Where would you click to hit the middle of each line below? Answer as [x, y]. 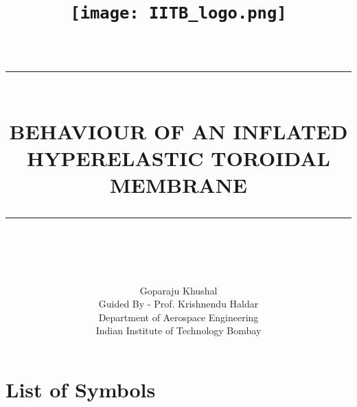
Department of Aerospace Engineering [178, 317]
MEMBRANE [178, 185]
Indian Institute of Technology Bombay [178, 330]
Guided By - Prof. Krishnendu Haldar [178, 304]
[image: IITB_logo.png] [178, 13]
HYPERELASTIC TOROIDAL [178, 158]
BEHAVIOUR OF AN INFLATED [178, 131]
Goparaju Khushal [178, 290]
